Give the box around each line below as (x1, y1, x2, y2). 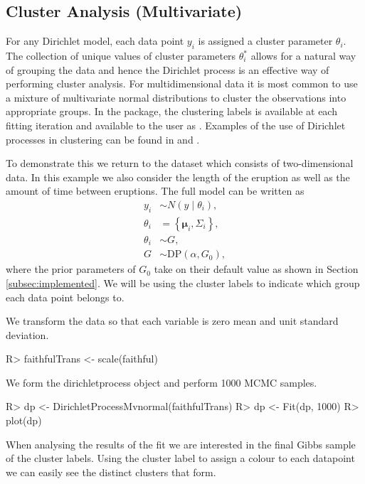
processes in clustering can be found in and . (6, 131, 200, 146)
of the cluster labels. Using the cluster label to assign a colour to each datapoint (6, 451, 355, 466)
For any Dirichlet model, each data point (6, 33, 184, 48)
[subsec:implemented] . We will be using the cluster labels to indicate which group (6, 275, 360, 290)
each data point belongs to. (6, 289, 125, 304)
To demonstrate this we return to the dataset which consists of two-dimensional (6, 156, 354, 171)
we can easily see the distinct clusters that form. (6, 464, 216, 479)
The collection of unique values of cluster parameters (6, 48, 236, 63)
